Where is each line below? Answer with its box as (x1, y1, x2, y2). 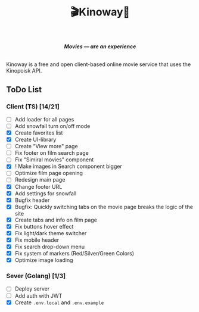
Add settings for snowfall (14, 189, 77, 197)
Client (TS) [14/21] (6, 102, 60, 111)
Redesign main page (14, 176, 66, 183)
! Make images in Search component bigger (14, 163, 122, 170)
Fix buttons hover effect (14, 223, 74, 230)
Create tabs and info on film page (14, 216, 97, 223)
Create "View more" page (14, 143, 79, 150)
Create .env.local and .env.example (14, 299, 104, 306)
